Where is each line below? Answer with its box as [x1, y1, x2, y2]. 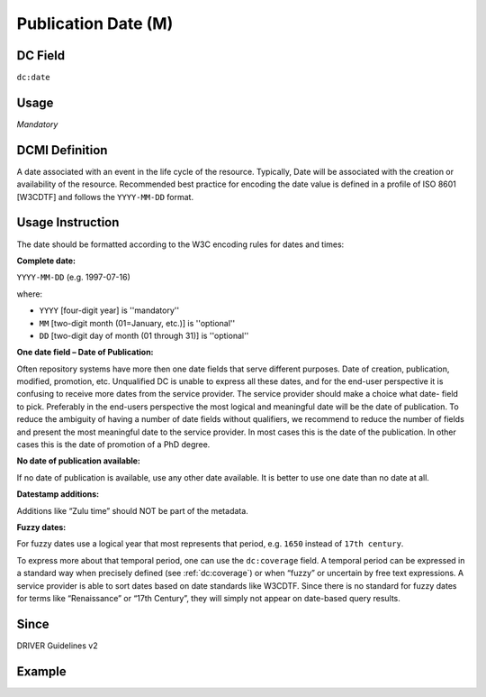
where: [16, 289, 43, 299]
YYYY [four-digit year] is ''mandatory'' [39, 305, 180, 316]
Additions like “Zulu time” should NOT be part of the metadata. [16, 505, 249, 516]
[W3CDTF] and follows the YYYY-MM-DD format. [16, 191, 193, 202]
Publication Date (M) [16, 14, 174, 33]
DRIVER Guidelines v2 [16, 640, 98, 651]
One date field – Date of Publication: [16, 347, 154, 358]
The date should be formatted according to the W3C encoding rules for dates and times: [16, 239, 345, 250]
